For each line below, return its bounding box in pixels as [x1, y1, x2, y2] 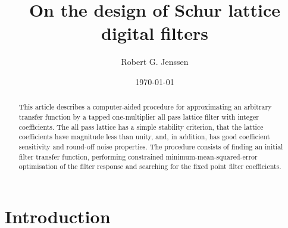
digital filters [101, 21, 208, 45]
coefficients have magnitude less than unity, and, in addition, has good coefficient [18, 132, 270, 142]
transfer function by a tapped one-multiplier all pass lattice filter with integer [18, 111, 259, 121]
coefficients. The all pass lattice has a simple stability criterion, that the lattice [18, 121, 264, 132]
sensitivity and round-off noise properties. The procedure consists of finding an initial [18, 141, 283, 151]
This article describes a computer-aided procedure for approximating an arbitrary [18, 102, 272, 112]
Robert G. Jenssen [121, 55, 189, 68]
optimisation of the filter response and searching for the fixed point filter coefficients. [18, 161, 281, 171]
